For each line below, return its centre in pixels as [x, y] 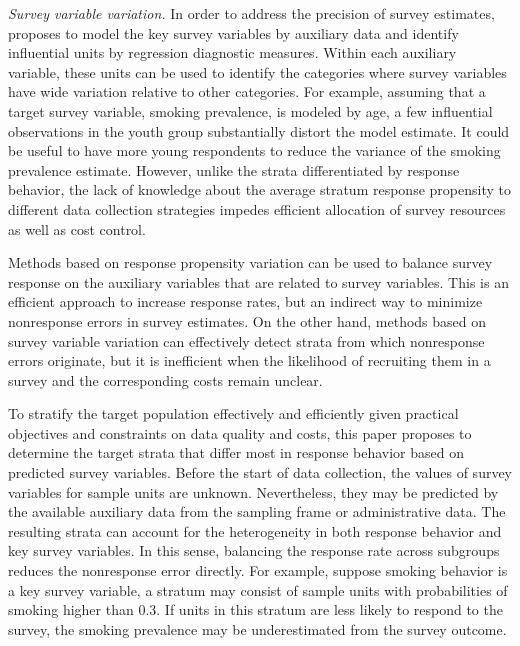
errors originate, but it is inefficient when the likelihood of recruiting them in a [249, 360]
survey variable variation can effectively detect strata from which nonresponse [246, 340]
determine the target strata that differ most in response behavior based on [236, 452]
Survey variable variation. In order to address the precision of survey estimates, [251, 13]
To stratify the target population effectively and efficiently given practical [233, 413]
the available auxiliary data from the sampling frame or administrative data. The [257, 511]
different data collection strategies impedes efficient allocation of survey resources [257, 208]
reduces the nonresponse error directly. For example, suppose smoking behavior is [258, 570]
